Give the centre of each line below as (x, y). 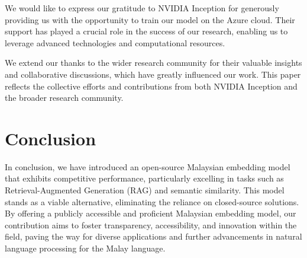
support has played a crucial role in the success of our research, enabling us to (146, 31)
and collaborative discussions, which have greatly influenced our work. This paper (153, 74)
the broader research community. (64, 98)
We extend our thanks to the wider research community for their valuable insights (153, 63)
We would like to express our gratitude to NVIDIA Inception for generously (142, 8)
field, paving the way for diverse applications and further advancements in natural (153, 236)
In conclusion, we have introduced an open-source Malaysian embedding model (148, 166)
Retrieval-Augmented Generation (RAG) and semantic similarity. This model (145, 190)
